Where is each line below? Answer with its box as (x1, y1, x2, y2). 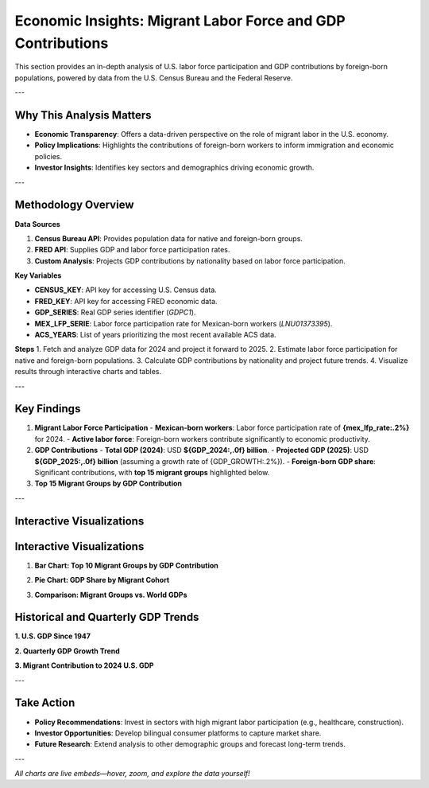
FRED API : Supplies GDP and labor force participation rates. (34, 245, 230, 255)
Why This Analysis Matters (14, 108, 152, 122)
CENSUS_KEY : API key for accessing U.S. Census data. (34, 285, 218, 295)
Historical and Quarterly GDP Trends (14, 611, 199, 624)
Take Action (14, 696, 75, 710)
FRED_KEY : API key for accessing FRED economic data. (34, 296, 218, 306)
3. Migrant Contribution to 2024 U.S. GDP (14, 661, 154, 670)
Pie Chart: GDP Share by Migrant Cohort (34, 575, 170, 585)
